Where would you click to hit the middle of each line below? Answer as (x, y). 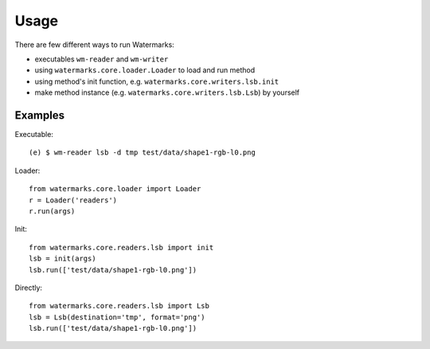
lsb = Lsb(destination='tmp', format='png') (117, 317)
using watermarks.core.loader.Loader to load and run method (145, 70)
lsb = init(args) (63, 259)
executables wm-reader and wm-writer (102, 59)
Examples (40, 115)
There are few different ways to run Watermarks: (94, 45)
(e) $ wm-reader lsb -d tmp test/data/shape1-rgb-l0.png (143, 153)
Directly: (29, 288)
